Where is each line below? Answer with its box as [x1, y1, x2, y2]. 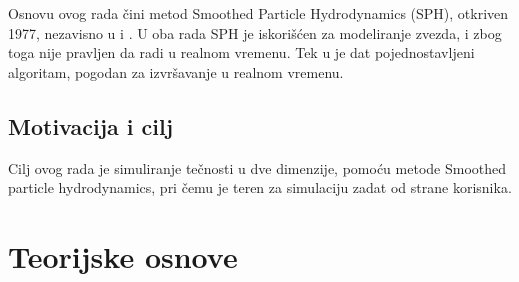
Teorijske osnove [8, 235, 238, 276]
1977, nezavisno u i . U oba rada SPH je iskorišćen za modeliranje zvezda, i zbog [8, 22, 502, 43]
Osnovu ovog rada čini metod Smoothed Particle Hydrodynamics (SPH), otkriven [8, 3, 509, 23]
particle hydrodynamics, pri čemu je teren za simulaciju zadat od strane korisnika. [8, 177, 512, 198]
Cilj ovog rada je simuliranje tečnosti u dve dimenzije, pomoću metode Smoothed [8, 157, 507, 178]
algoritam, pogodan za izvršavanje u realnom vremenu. [8, 61, 344, 82]
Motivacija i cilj [8, 110, 174, 141]
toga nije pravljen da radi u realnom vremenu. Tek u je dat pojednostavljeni [8, 42, 475, 63]
